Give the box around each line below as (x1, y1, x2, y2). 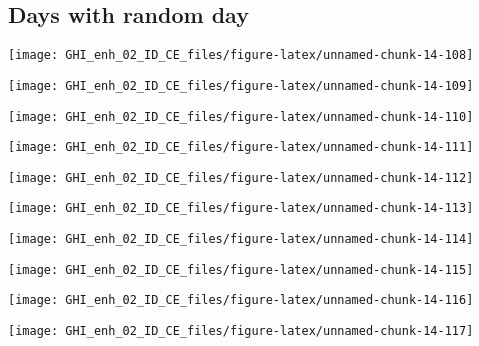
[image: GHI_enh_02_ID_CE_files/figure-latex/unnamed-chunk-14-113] (8, 201, 474, 216)
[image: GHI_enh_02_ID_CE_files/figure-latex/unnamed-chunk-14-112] (8, 170, 474, 185)
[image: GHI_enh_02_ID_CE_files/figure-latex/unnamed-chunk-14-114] (8, 232, 474, 247)
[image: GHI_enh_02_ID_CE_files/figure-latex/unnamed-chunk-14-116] (8, 293, 474, 308)
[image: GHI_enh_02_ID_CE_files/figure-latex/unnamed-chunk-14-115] (8, 262, 474, 277)
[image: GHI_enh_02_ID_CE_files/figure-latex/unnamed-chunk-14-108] (8, 48, 474, 63)
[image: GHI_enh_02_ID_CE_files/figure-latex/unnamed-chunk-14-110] (8, 109, 474, 124)
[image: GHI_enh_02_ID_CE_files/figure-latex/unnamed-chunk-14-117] (8, 324, 474, 339)
